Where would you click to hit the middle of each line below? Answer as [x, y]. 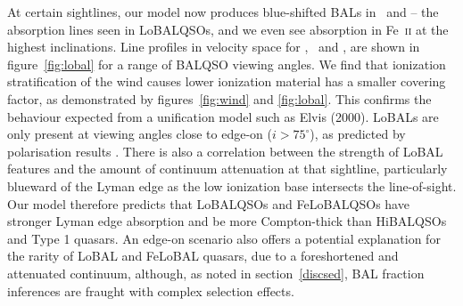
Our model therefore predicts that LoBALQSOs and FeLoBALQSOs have [208, 203]
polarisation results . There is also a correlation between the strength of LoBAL [225, 151]
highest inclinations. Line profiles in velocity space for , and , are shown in [214, 47]
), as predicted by [358, 134]
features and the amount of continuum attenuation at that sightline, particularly [227, 169]
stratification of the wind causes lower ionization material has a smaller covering [227, 81]
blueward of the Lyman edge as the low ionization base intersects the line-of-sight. [232, 185]
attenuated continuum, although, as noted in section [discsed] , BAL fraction [216, 273]
